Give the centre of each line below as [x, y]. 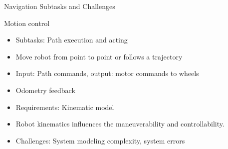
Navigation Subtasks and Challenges [60, 6]
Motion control [27, 23]
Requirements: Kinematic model [65, 107]
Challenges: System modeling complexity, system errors [100, 140]
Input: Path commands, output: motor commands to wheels [107, 73]
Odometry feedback [45, 90]
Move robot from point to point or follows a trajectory [99, 56]
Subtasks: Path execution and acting [72, 40]
